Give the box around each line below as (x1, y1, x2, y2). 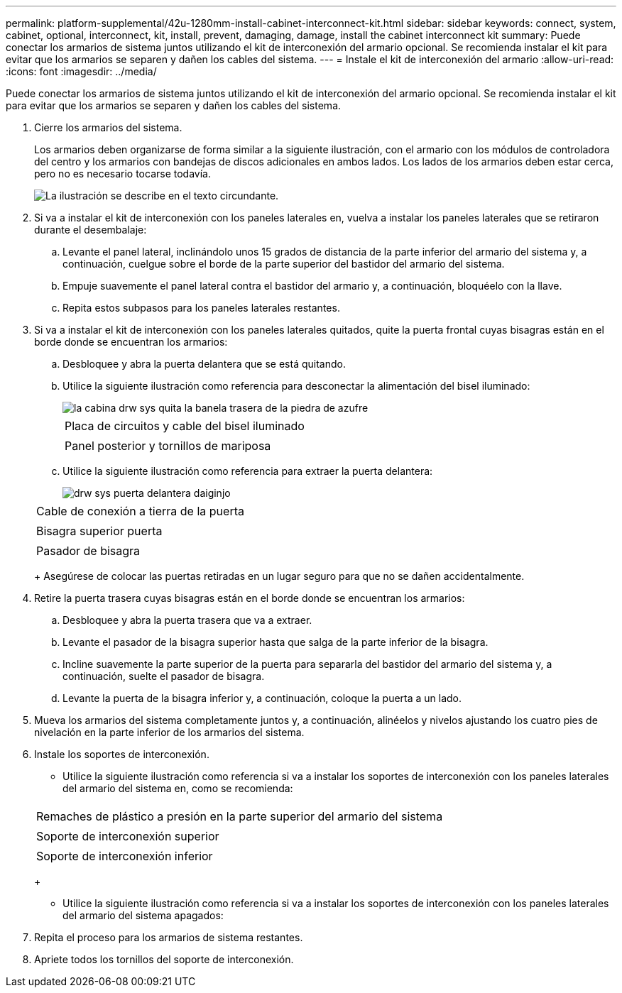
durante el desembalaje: (34, 224, 147, 236)
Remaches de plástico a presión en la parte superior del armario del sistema (36, 809, 443, 823)
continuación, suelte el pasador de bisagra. (62, 670, 265, 682)
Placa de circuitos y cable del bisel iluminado (65, 419, 305, 433)
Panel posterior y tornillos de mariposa (65, 439, 271, 453)
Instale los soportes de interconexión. (34, 748, 209, 760)
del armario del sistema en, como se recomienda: (62, 782, 293, 794)
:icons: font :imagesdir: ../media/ (6, 65, 157, 77)
